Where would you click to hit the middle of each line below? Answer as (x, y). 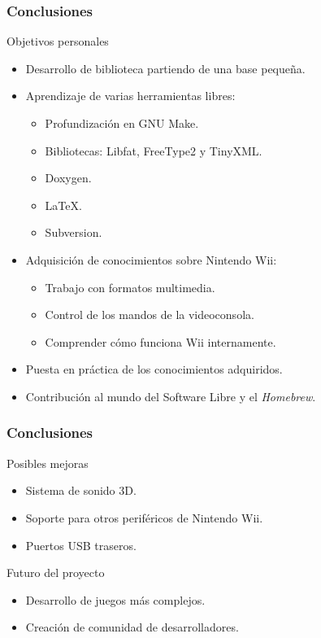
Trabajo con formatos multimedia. (130, 287)
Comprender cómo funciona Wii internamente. (160, 341)
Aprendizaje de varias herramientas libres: (130, 96)
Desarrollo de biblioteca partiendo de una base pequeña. (165, 68)
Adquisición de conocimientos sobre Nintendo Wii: (151, 259)
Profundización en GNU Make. (122, 123)
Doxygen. (68, 178)
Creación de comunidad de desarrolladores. (132, 627)
